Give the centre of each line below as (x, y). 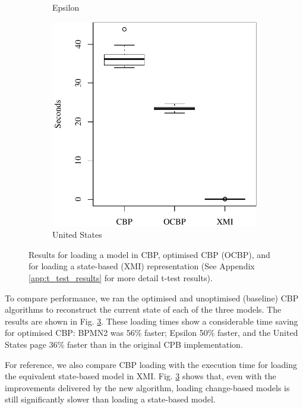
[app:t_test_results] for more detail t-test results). (121, 277)
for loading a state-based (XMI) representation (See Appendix (142, 266)
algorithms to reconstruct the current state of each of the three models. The (143, 309)
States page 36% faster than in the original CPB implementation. (124, 344)
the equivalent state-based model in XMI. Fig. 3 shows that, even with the (141, 376)
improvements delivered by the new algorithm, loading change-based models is (147, 387)
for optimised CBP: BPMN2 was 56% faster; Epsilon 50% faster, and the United (151, 333)
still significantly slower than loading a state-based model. (110, 399)
